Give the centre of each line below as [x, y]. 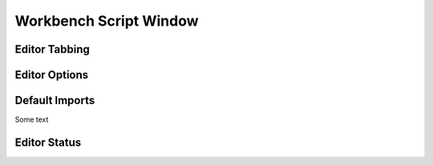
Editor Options [52, 75]
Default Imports [55, 101]
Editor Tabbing [52, 49]
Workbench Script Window [107, 21]
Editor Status [48, 142]
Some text [32, 119]
